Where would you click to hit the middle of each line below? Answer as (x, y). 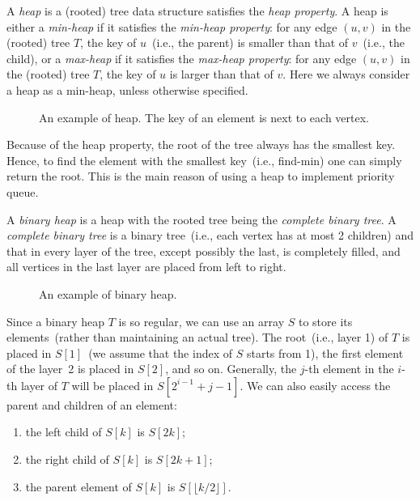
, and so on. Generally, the (231, 369)
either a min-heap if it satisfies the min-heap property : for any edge (172, 26)
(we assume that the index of (161, 352)
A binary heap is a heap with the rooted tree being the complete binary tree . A (202, 219)
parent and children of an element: (92, 404)
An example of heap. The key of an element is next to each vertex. (204, 117)
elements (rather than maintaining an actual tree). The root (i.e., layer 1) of (197, 337)
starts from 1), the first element (325, 352)
